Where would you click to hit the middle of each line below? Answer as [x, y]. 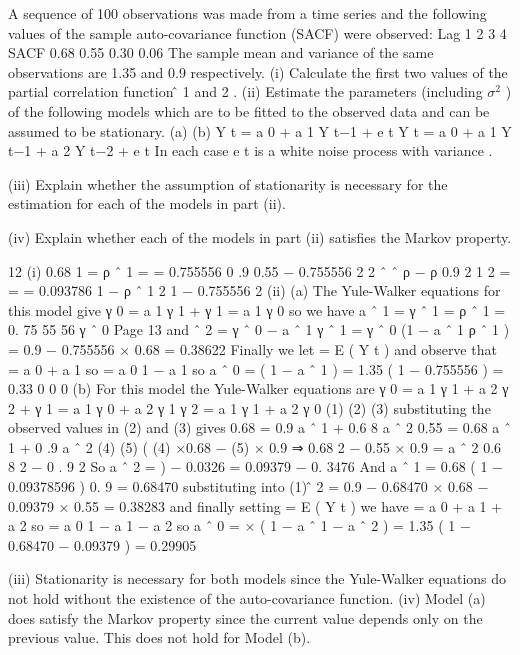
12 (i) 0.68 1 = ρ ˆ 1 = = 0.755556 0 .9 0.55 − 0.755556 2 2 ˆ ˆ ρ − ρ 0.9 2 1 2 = [259, 270]
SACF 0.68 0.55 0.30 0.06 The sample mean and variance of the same [221, 52]
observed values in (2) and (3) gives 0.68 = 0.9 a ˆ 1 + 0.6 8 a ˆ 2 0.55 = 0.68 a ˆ [260, 427]
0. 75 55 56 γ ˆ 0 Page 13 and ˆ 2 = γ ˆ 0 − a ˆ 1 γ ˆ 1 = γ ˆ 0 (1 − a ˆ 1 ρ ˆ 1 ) [259, 329]
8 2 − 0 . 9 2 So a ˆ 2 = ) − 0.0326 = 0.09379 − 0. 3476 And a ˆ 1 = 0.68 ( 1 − [255, 466]
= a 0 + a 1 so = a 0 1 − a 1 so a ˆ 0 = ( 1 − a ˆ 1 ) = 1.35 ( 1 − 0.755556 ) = [256, 368]
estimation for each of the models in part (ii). [147, 203]
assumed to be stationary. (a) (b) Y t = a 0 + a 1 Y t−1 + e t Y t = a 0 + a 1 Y [260, 130]
